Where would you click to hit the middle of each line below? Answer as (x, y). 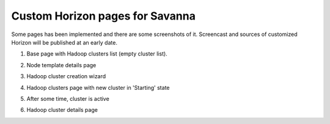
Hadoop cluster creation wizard (66, 76)
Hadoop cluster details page (62, 110)
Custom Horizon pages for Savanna (103, 16)
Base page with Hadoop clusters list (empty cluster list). (97, 54)
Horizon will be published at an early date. (64, 42)
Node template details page (61, 65)
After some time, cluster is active (68, 98)
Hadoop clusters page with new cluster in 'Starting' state (98, 87)
